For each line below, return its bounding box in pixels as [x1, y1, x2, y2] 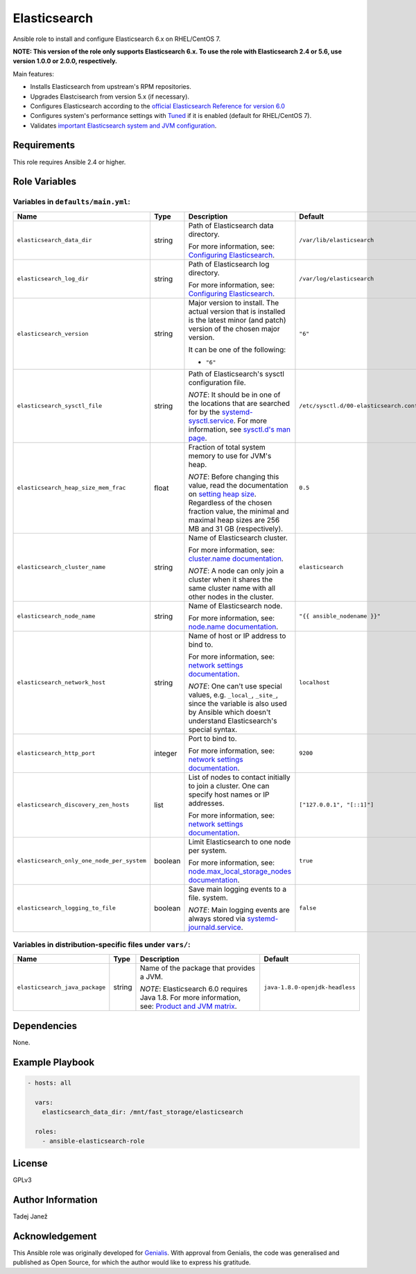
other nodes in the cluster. [188, 592, 274, 602]
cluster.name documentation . [188, 554, 284, 563]
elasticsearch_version [17, 330, 89, 337]
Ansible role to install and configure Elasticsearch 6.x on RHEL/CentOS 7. [12, 35, 221, 43]
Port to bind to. [188, 733, 237, 743]
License [12, 1157, 48, 1169]
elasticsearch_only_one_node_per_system [17, 857, 147, 865]
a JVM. [139, 972, 163, 982]
